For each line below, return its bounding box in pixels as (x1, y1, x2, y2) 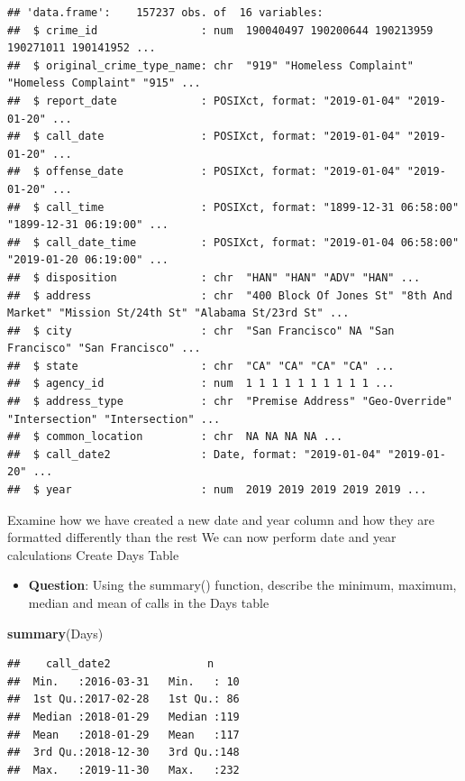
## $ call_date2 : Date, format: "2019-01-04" (7, 447, 382, 461)
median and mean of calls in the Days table (28, 593, 269, 611)
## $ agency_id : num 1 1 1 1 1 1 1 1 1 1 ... (7, 377, 395, 390)
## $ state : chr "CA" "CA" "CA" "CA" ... (7, 359, 395, 372)
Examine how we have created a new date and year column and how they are (7, 510, 434, 528)
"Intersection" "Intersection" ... (7, 412, 221, 426)
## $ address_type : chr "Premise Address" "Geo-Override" (7, 395, 452, 409)
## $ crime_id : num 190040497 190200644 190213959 (7, 23, 433, 37)
